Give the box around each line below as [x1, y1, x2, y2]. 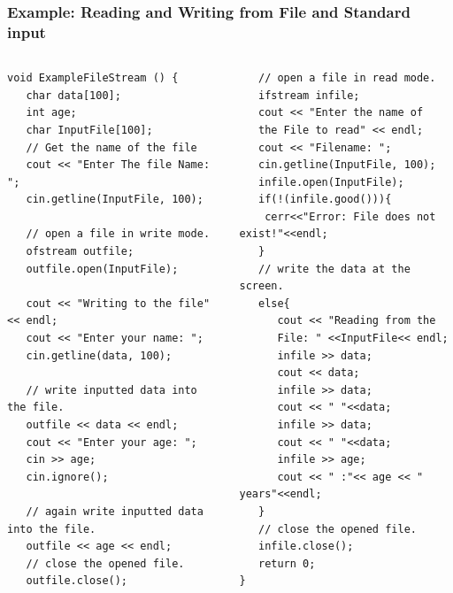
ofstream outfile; [26, 245, 134, 258]
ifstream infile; [257, 89, 360, 102]
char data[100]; [26, 89, 121, 102]
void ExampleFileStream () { [7, 72, 179, 85]
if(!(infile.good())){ [257, 193, 392, 206]
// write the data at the [257, 262, 411, 275]
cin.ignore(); [26, 470, 109, 483]
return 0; [257, 557, 316, 570]
